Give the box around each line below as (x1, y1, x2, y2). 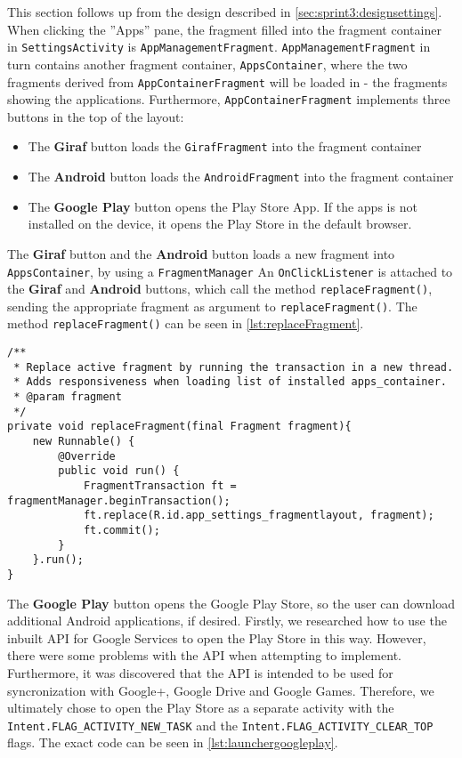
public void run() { (58, 464, 180, 478)
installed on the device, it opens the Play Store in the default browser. (28, 214, 412, 233)
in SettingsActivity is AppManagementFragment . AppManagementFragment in (7, 37, 431, 56)
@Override (58, 449, 116, 463)
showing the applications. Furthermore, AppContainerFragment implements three (7, 90, 450, 109)
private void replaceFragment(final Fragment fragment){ (7, 420, 352, 433)
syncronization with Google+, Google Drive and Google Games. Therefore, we (7, 681, 434, 699)
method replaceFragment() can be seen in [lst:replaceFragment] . (7, 314, 364, 333)
